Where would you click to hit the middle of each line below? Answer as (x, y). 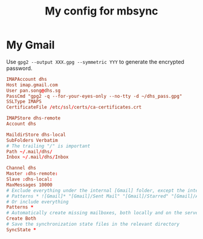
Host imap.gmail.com (32, 85)
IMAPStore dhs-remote (34, 118)
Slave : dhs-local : (29, 179)
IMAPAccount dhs (27, 79)
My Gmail (31, 45)
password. (19, 68)
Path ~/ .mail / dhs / (29, 151)
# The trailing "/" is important (48, 146)
